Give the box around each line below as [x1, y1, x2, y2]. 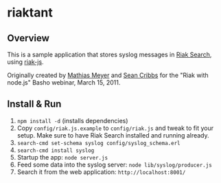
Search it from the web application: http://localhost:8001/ [16, 167, 186, 176]
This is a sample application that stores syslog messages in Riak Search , [7, 50, 212, 58]
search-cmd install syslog [16, 147, 95, 154]
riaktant [7, 5, 53, 21]
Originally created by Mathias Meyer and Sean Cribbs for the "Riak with [7, 71, 209, 79]
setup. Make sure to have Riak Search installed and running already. [16, 131, 209, 139]
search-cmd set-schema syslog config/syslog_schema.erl [16, 140, 181, 147]
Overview [7, 32, 50, 44]
